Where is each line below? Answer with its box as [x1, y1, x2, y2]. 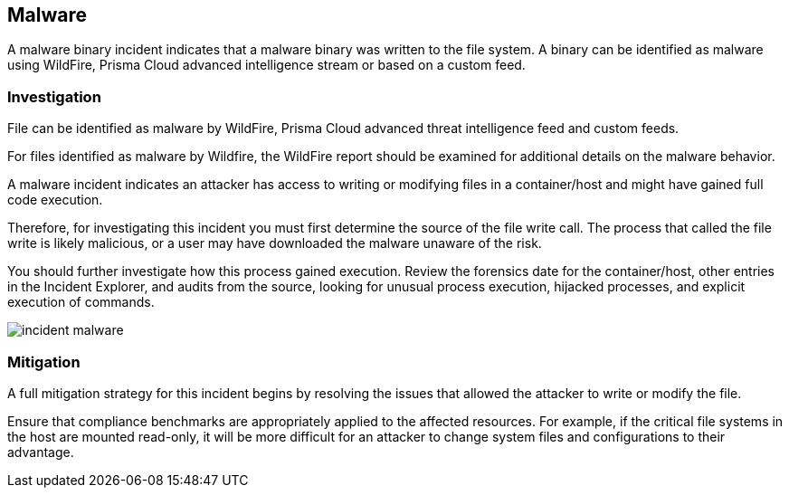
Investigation [7, 87, 101, 106]
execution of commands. [7, 294, 155, 310]
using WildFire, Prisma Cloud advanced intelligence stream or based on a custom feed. [7, 57, 526, 73]
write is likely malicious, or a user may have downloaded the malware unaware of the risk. [7, 235, 542, 252]
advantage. [7, 443, 74, 460]
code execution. [7, 192, 103, 208]
